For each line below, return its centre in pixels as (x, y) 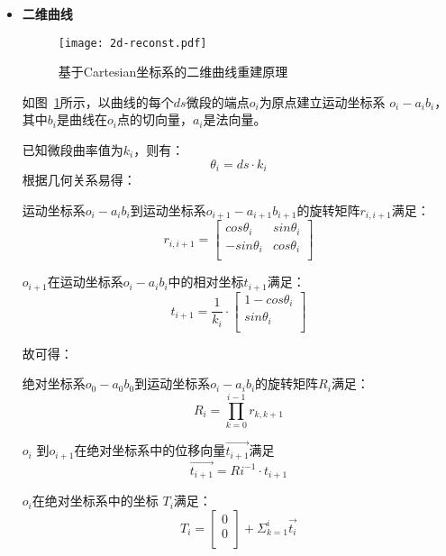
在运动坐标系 (85, 282)
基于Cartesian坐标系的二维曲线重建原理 (173, 72)
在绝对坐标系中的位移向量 (150, 450)
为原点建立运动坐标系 (322, 101)
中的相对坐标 (206, 282)
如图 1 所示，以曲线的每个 (98, 101)
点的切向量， (155, 119)
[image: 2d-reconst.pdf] (132, 43)
